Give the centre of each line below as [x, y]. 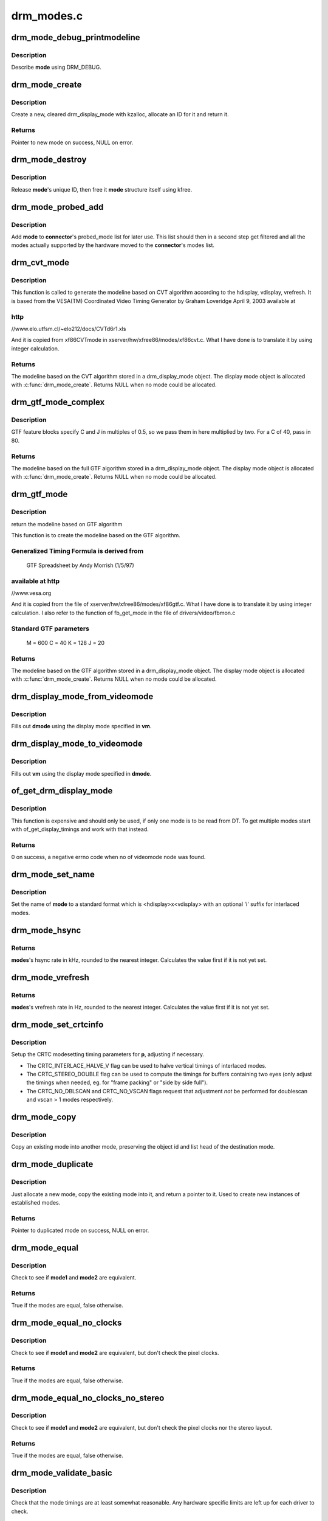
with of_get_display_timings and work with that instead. [80, 829]
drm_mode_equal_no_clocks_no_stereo [88, 1398]
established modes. [36, 1202]
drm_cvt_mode [40, 263]
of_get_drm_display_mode [62, 791]
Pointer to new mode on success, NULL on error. [72, 142]
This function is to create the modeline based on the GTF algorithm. [96, 535]
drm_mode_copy [44, 1117]
